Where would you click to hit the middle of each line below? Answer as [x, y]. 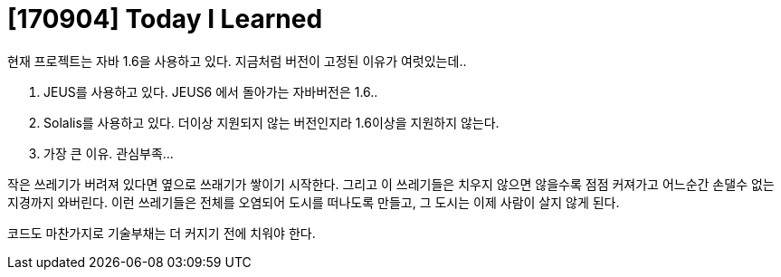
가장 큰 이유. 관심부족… [109, 153]
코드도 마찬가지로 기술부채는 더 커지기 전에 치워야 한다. [162, 233]
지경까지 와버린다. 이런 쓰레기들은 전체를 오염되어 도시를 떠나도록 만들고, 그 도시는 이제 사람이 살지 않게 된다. [314, 202]
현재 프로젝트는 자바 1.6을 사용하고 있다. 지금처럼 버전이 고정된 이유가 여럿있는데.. [237, 61]
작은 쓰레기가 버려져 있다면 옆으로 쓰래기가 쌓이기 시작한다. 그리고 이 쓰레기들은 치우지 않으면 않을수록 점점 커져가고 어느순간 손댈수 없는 [391, 184]
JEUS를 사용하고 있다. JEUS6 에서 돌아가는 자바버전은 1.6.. [211, 91]
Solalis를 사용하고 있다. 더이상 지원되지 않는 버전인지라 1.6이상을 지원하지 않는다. [271, 122]
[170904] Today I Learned [165, 19]
